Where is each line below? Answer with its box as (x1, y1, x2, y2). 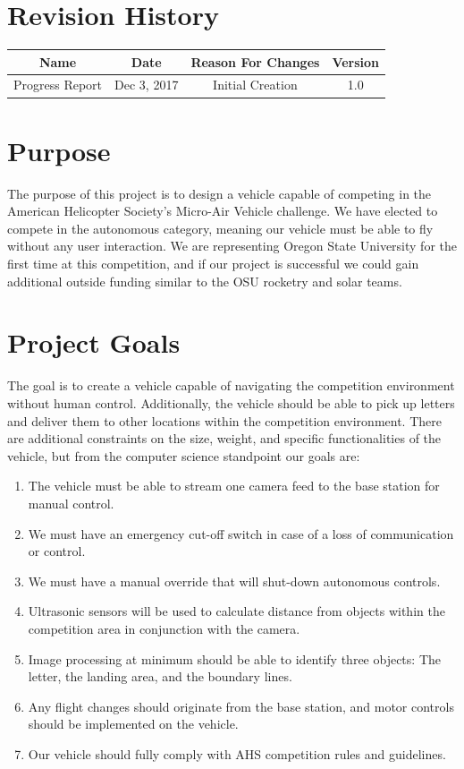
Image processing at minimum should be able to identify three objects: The (28, 649, 441, 668)
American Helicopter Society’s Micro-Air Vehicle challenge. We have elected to (7, 201, 438, 220)
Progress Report (13, 75, 103, 94)
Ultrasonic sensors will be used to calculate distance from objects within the (28, 602, 445, 620)
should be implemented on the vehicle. (28, 714, 239, 733)
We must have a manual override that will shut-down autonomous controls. (28, 571, 441, 590)
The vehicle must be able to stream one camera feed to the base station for (28, 476, 440, 495)
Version (332, 52, 380, 71)
